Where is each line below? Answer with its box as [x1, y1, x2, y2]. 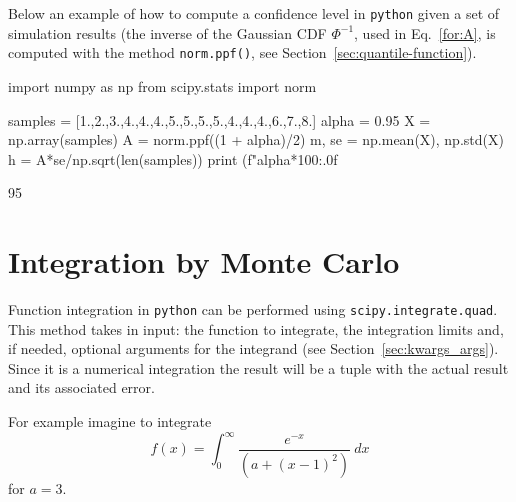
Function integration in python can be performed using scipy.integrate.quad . [8, 299, 498, 319]
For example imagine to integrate [8, 411, 212, 432]
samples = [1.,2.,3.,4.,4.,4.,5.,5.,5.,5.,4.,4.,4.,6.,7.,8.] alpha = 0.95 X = [8, 109, 431, 130]
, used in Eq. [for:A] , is [354, 22, 496, 43]
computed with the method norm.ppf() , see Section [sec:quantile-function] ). [8, 42, 477, 63]
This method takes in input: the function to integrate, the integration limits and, [8, 318, 504, 339]
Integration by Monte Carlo [8, 241, 400, 282]
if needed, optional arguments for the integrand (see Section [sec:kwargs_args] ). [8, 338, 499, 359]
